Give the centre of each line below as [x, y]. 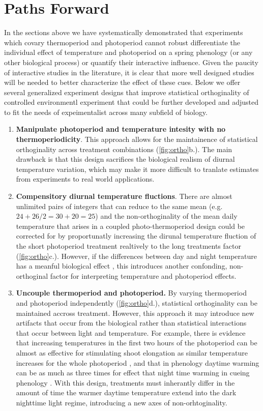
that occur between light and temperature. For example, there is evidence [131, 332]
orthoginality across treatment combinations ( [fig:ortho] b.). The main [124, 149]
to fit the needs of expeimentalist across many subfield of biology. [106, 112]
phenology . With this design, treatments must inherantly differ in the [125, 382]
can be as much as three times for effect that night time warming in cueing [133, 373]
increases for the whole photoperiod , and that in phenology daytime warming [138, 362]
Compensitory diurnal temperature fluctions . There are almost [124, 196]
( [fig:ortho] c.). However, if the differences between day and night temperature [136, 256]
